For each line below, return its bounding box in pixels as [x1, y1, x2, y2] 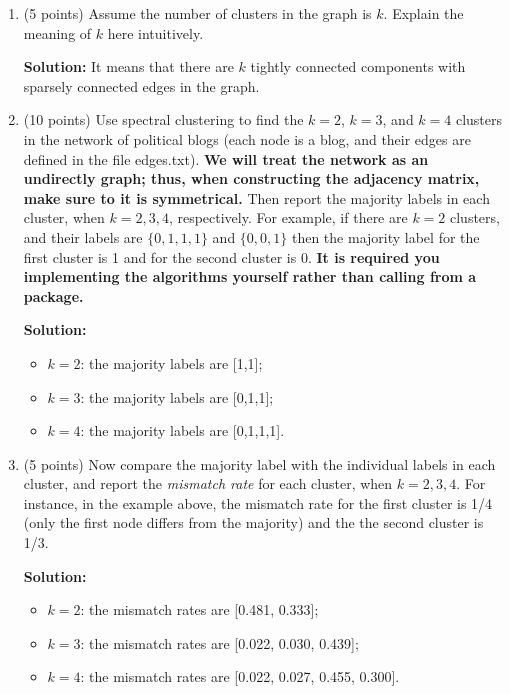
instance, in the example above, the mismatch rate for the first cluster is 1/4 [23, 492, 493, 513]
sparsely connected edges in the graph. [23, 75, 260, 96]
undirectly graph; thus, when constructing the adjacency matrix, [23, 168, 480, 189]
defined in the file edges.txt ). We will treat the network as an [23, 148, 429, 169]
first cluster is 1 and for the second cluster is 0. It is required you [23, 246, 440, 267]
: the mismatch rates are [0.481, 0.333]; [80, 599, 319, 620]
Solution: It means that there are [23, 56, 234, 77]
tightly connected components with [250, 56, 466, 77]
